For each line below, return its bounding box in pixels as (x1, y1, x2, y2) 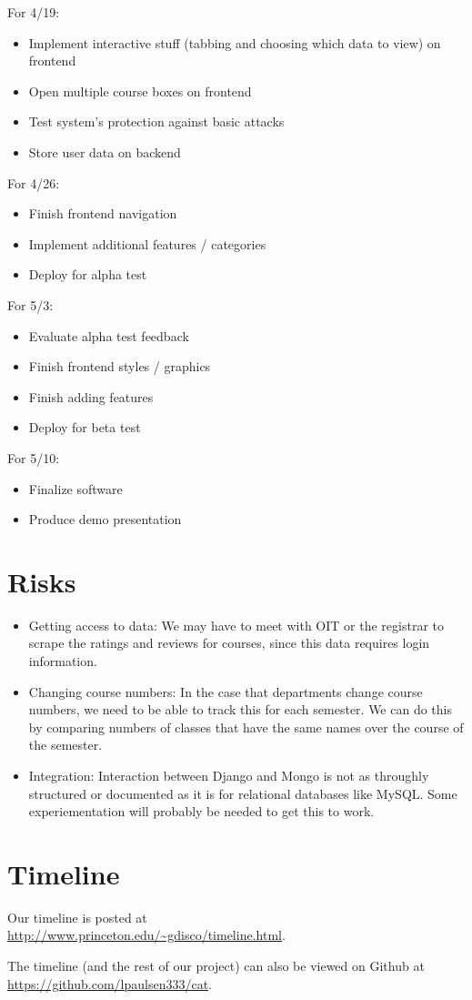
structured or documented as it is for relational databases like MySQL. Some (28, 783, 457, 803)
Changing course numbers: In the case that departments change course (28, 682, 423, 701)
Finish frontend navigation (28, 204, 177, 223)
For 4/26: (7, 173, 60, 192)
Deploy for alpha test (28, 265, 147, 284)
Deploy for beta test (28, 418, 141, 437)
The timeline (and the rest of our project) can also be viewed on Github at (7, 956, 425, 975)
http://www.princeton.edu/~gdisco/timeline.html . (7, 925, 286, 944)
